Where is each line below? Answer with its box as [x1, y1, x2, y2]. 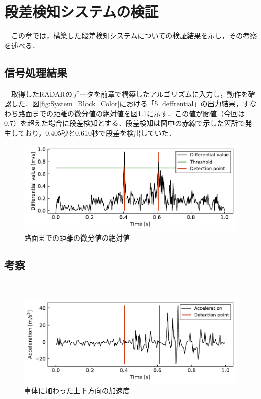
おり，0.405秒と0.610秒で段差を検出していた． [25, 127, 176, 138]
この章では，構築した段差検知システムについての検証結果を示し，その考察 [11, 30, 257, 41]
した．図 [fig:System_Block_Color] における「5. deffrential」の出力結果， [11, 98, 243, 109]
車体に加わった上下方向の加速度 [24, 385, 130, 396]
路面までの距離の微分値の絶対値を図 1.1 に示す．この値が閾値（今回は [18, 108, 245, 118]
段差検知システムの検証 [4, 1, 159, 22]
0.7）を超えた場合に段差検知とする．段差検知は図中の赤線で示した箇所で [4, 118, 245, 128]
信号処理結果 [4, 64, 67, 80]
